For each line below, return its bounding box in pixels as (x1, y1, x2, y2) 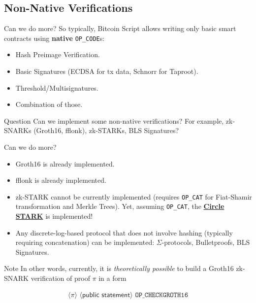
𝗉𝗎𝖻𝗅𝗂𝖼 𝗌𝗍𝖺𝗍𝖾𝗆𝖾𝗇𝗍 (82, 291, 130, 299)
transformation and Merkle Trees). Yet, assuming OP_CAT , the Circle (15, 201, 224, 211)
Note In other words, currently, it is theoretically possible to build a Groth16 (4, 263, 234, 273)
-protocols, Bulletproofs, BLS (161, 237, 250, 247)
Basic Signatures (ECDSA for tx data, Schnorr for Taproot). (15, 66, 198, 76)
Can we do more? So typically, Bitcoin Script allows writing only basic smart (4, 23, 236, 34)
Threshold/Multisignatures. (15, 82, 98, 93)
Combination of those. (15, 99, 83, 109)
